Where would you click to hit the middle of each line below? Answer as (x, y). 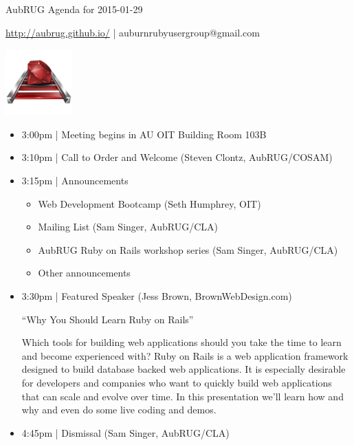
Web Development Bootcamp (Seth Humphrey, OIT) (150, 203)
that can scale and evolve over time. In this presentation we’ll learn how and (182, 396)
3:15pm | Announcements (75, 180)
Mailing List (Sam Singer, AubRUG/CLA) (128, 227)
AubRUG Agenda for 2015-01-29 (74, 9)
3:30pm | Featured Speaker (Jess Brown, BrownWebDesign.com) (157, 295)
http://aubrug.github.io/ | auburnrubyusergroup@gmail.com (133, 32)
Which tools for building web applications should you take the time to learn (181, 342)
